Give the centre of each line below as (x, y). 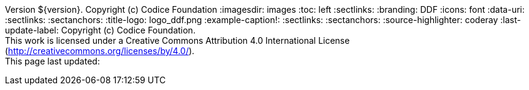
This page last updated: (52, 61)
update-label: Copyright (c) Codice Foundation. (100, 30)
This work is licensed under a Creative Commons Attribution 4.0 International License (177, 40)
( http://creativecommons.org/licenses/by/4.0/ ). (100, 51)
